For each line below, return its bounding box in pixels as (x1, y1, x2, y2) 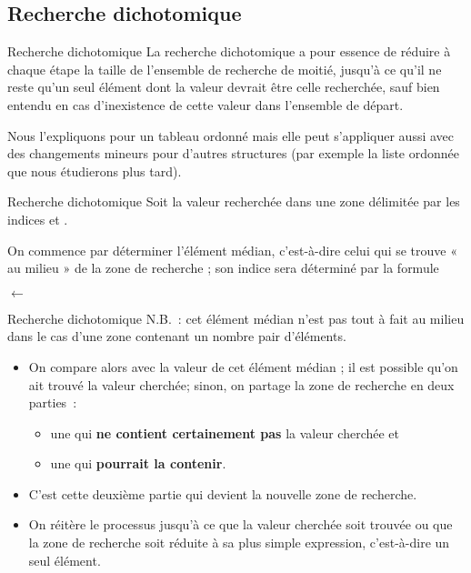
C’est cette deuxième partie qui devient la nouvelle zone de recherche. (28, 484, 417, 503)
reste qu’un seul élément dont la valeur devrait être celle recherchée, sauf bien (7, 77, 440, 96)
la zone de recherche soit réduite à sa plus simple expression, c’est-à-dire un (28, 533, 450, 552)
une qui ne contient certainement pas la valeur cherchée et (50, 423, 400, 442)
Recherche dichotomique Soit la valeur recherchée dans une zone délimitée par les (7, 192, 460, 211)
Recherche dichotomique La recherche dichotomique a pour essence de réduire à (7, 42, 451, 61)
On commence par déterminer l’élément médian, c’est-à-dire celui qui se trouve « (7, 240, 457, 259)
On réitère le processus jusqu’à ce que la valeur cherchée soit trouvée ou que (28, 515, 453, 534)
